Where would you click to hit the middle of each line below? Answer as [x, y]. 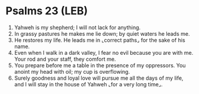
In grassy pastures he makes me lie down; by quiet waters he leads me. [102, 33]
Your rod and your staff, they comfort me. [65, 59]
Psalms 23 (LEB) [47, 11]
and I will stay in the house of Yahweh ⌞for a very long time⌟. [88, 84]
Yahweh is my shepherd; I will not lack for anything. [77, 27]
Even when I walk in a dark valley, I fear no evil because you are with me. [104, 52]
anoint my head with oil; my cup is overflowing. [72, 71]
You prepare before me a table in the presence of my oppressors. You [100, 65]
